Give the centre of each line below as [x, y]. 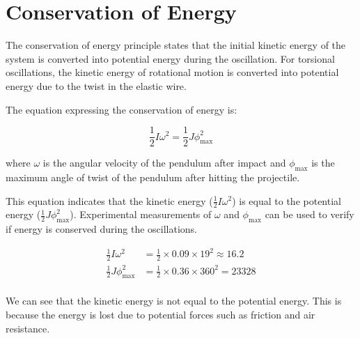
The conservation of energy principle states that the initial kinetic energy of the [176, 45]
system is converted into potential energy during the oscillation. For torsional [170, 58]
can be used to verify [310, 214]
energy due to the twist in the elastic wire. [96, 85]
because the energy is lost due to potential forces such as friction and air [161, 315]
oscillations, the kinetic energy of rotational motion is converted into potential [172, 72]
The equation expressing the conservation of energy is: [122, 109]
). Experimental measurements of [141, 214]
